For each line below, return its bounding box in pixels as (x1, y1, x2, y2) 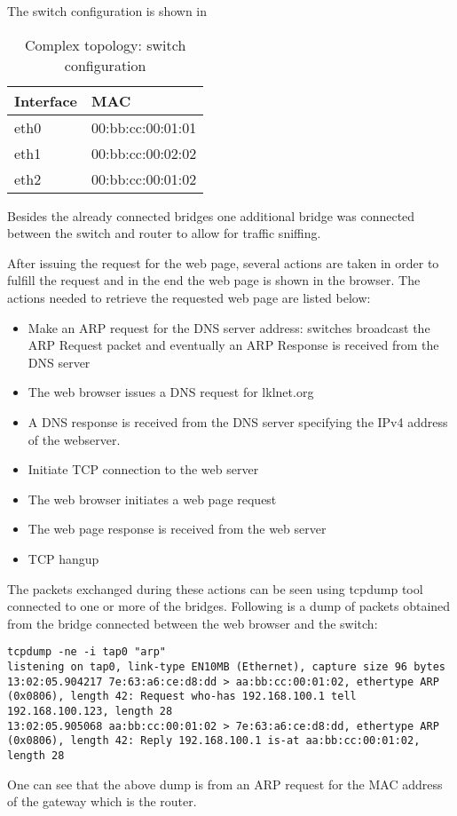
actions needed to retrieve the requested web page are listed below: (7, 288, 371, 306)
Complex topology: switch (24, 34, 186, 55)
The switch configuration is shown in (7, 2, 208, 20)
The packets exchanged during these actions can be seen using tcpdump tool (7, 579, 423, 598)
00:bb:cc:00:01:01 (91, 116, 197, 138)
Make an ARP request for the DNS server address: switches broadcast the (28, 318, 430, 337)
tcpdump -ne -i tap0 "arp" (7, 646, 166, 659)
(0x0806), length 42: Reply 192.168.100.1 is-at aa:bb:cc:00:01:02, (7, 734, 421, 748)
